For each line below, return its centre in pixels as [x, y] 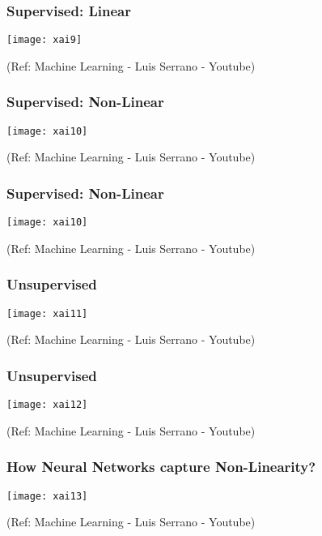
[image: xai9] [44, 40]
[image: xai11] [47, 313]
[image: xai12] [47, 405]
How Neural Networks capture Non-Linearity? [161, 467]
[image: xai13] [47, 496]
